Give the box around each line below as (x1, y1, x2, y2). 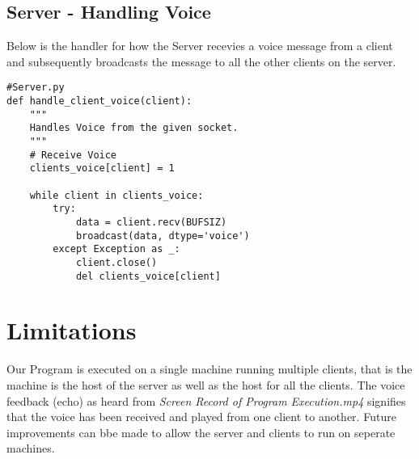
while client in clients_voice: (29, 189, 204, 201)
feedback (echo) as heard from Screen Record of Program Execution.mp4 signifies (6, 392, 406, 409)
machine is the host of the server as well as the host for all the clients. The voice (6, 376, 405, 393)
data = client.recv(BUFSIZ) (75, 216, 227, 228)
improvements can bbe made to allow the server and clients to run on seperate (6, 423, 396, 440)
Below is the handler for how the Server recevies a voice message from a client (6, 37, 393, 54)
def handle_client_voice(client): (6, 95, 193, 107)
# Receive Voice (29, 149, 117, 161)
